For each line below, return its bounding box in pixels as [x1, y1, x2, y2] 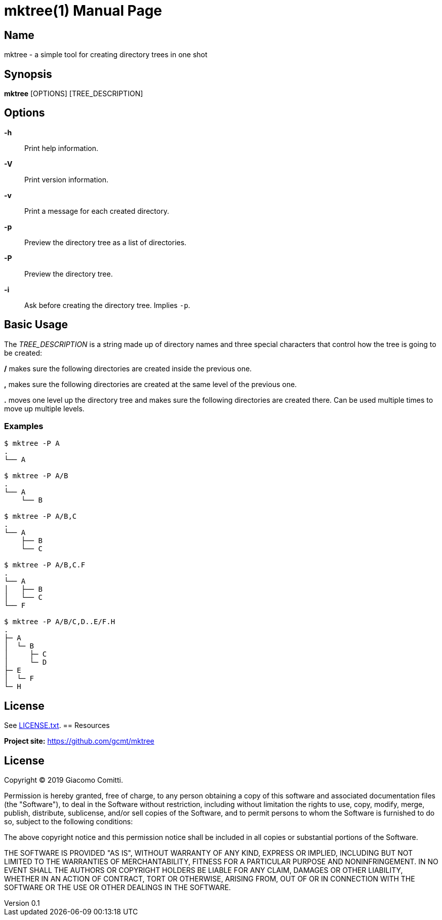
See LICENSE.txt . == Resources [4, 721, 110, 730]
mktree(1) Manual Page [4, 2, 163, 19]
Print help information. [24, 143, 98, 152]
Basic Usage [4, 318, 68, 331]
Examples [4, 421, 44, 432]
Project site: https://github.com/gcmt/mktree [4, 737, 154, 746]
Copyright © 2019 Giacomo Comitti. [4, 776, 123, 785]
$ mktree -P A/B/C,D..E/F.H [4, 618, 115, 626]
